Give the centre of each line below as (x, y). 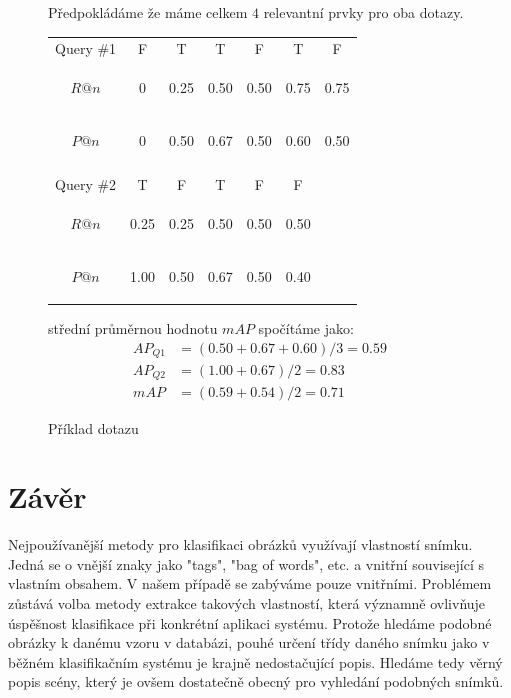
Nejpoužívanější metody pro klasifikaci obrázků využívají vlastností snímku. (240, 544)
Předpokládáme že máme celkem (148, 12)
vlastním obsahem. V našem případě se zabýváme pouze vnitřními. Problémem (250, 583)
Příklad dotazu (93, 427)
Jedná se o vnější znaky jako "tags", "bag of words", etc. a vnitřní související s (246, 563)
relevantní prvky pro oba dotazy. (363, 12)
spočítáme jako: (306, 327)
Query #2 (86, 184)
